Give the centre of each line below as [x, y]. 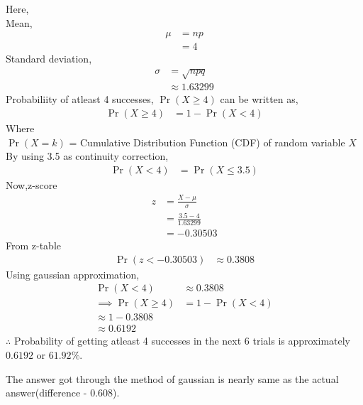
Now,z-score [32, 184]
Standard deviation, [49, 59]
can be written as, [259, 99]
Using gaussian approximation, [73, 274]
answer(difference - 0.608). [63, 393]
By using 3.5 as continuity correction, [87, 156]
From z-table [34, 245]
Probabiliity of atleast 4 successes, [80, 99]
